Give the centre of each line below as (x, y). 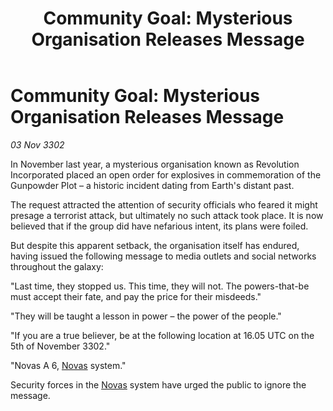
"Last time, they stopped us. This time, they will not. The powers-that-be (160, 286)
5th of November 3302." (60, 346)
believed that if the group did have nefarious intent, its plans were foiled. (159, 226)
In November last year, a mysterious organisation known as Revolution (155, 164)
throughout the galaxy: (57, 266)
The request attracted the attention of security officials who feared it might (164, 204)
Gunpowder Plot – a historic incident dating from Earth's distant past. (152, 185)
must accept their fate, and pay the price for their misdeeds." (136, 296)
